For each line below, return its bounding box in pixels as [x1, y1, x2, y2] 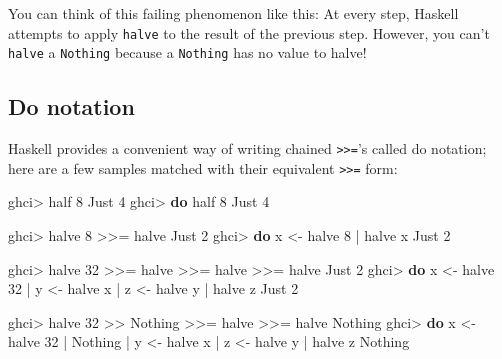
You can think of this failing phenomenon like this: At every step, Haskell [8, 3, 459, 23]
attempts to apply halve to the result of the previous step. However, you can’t [8, 22, 490, 43]
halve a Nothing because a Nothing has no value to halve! [8, 42, 367, 63]
